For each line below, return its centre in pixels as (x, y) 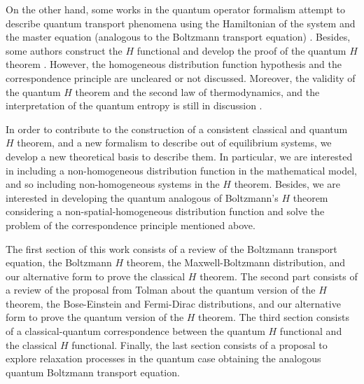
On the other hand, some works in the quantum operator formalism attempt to (175, 9)
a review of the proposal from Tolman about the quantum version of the (161, 290)
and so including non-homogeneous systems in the (113, 184)
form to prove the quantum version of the (95, 317)
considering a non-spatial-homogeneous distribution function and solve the (165, 211)
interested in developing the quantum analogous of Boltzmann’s (142, 197)
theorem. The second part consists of (279, 276)
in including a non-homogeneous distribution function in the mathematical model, (181, 170)
